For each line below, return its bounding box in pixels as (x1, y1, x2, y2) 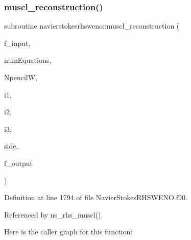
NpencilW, (4, 72, 37, 82)
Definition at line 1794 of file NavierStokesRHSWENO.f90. (4, 192, 187, 203)
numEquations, (4, 55, 52, 65)
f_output (4, 157, 33, 168)
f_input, (4, 37, 31, 48)
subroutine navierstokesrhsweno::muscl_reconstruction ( (4, 20, 180, 31)
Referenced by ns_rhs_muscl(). (4, 209, 103, 220)
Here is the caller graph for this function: (4, 226, 133, 237)
